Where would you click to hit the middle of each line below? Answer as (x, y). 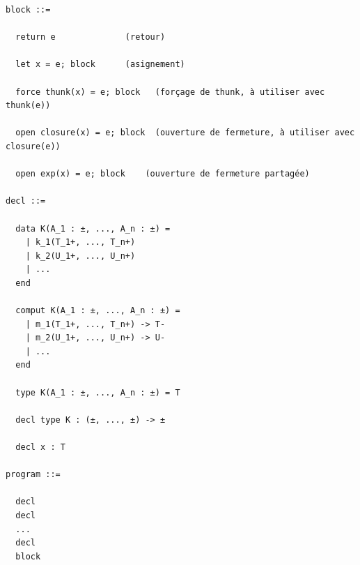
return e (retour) (91, 37)
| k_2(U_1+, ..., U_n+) (80, 256)
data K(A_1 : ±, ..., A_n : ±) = (93, 228)
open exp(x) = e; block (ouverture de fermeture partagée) (163, 174)
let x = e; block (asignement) (100, 65)
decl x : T (40, 447)
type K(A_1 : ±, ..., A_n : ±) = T (98, 392)
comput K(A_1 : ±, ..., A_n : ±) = (98, 311)
